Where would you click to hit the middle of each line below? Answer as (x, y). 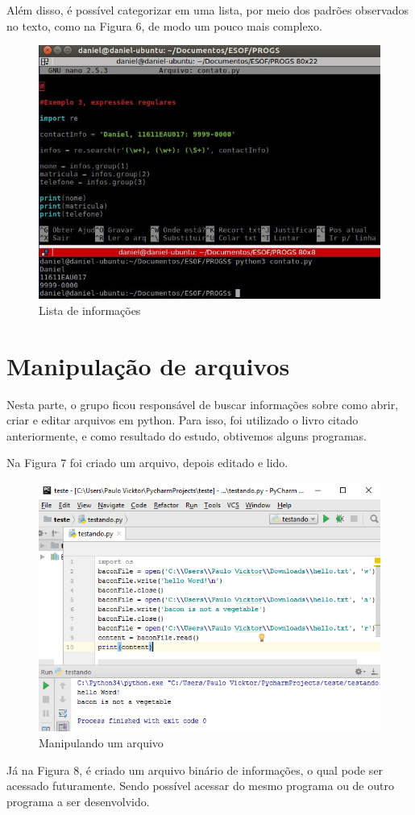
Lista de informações (90, 310)
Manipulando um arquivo (101, 742)
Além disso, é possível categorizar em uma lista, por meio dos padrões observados (207, 10)
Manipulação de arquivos (148, 365)
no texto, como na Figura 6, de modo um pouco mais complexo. (164, 25)
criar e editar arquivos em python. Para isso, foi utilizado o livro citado (183, 420)
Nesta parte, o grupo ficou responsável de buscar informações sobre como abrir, (203, 404)
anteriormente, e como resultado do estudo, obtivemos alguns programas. (187, 435)
